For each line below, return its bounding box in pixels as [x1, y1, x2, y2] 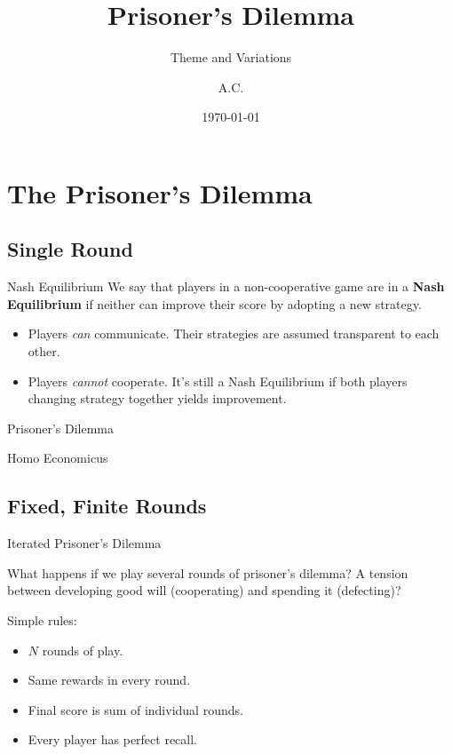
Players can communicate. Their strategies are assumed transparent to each [28, 324, 440, 343]
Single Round [7, 235, 133, 263]
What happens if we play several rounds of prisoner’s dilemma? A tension [7, 563, 408, 582]
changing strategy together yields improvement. [28, 389, 287, 408]
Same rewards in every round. [28, 671, 191, 689]
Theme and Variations [170, 48, 292, 67]
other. [28, 342, 60, 361]
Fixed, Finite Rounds [7, 492, 207, 520]
